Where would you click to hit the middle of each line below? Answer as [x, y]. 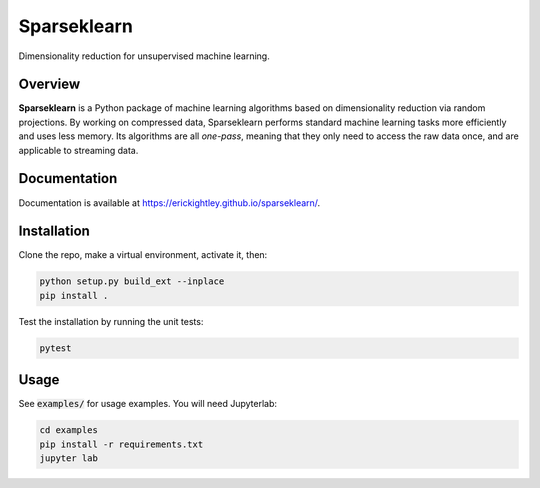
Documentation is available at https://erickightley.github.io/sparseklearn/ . [169, 202]
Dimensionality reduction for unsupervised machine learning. [144, 56]
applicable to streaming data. [78, 150]
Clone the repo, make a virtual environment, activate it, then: [143, 255]
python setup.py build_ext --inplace [132, 281]
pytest [55, 348]
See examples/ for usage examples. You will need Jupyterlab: [148, 404]
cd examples [69, 430]
